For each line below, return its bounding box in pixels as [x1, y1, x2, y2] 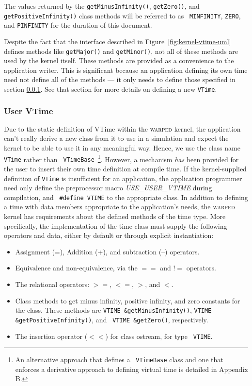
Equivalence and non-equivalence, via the [15, 263, 138, 273]
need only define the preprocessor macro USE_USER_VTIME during [4, 183, 212, 193]
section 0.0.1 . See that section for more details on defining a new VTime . [4, 84, 217, 94]
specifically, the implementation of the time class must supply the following [4, 220, 227, 231]
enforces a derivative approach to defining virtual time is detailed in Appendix [15, 364, 248, 374]
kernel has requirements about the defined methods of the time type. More [4, 211, 226, 221]
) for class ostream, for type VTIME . [105, 331, 213, 341]
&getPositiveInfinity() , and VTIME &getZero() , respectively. [15, 314, 208, 324]
